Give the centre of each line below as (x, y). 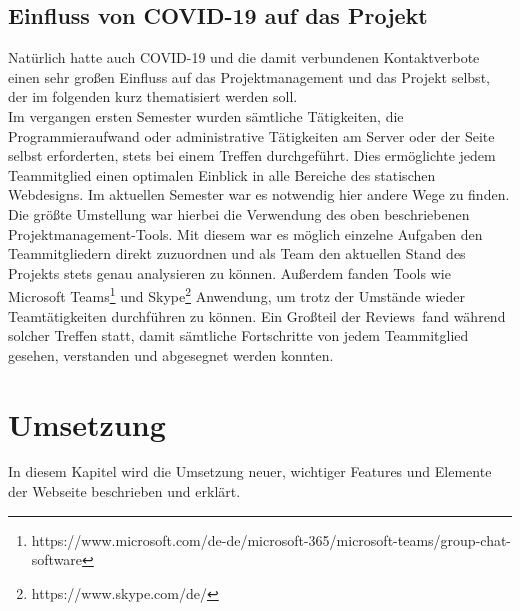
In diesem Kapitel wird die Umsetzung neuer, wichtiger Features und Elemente (250, 471)
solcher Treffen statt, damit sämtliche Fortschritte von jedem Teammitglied (238, 335)
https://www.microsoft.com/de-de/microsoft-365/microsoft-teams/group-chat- (271, 539)
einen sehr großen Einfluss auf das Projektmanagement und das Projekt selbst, (249, 76)
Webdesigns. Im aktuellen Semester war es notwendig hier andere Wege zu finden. (259, 194)
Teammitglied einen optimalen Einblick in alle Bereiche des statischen (222, 174)
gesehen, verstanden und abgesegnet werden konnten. (171, 354)
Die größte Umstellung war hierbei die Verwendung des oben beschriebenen (239, 213)
